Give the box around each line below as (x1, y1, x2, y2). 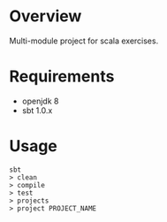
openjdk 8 (21, 96, 59, 106)
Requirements (9, 66, 115, 87)
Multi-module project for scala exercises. (9, 35, 159, 46)
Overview (9, 6, 82, 27)
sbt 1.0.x (21, 104, 53, 116)
